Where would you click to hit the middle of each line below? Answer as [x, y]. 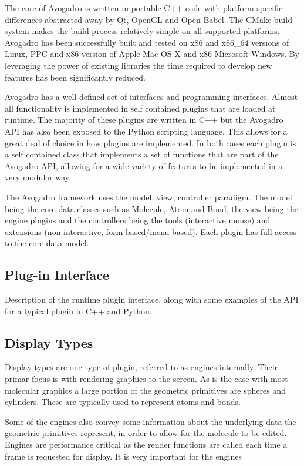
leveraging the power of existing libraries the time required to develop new [139, 65]
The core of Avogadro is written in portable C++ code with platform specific [144, 8]
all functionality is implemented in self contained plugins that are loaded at [140, 108]
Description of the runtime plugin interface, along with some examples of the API [152, 299]
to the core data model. [47, 243]
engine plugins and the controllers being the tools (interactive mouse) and [138, 220]
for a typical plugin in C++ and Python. [78, 311]
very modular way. [38, 177]
